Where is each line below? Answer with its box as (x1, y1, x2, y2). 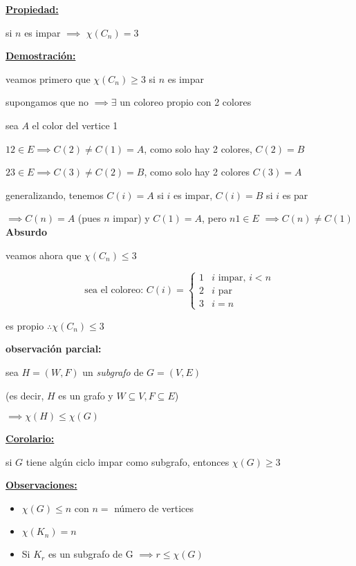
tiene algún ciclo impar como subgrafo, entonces (26, 454, 229, 469)
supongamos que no (6, 95, 88, 109)
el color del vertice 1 (32, 117, 118, 132)
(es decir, (6, 388, 44, 402)
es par (282, 187, 308, 202)
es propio (6, 318, 44, 332)
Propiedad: (6, 2, 59, 16)
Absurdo (6, 224, 48, 238)
